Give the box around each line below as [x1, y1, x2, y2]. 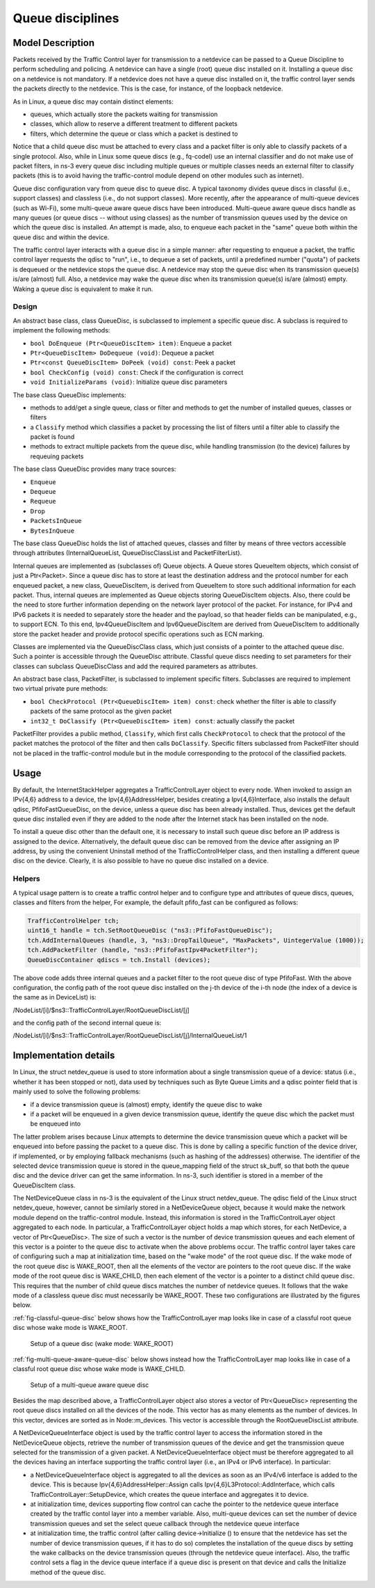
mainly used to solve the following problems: [12, 1087, 141, 1096]
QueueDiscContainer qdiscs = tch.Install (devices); [27, 956, 211, 963]
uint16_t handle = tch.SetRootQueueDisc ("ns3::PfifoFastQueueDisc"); [27, 927, 274, 935]
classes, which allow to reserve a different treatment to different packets [30, 120, 237, 128]
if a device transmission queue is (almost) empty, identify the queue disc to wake [30, 1100, 262, 1109]
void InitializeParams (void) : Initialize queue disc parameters [30, 378, 228, 386]
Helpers [12, 874, 41, 883]
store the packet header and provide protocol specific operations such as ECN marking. [12, 629, 265, 638]
